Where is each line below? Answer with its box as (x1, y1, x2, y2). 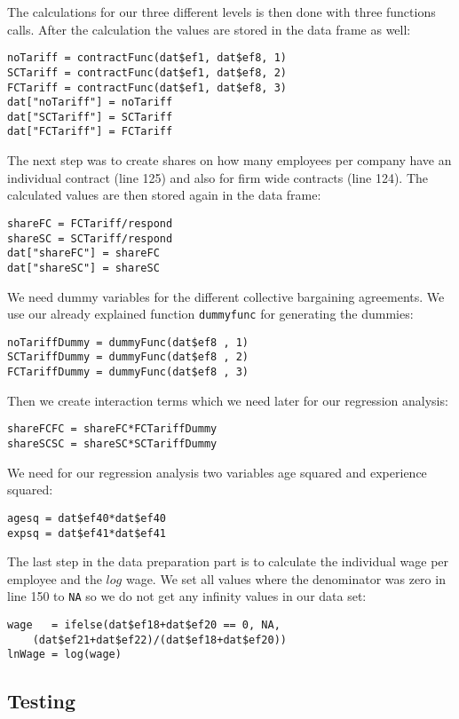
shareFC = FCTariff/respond (7, 217, 173, 230)
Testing (7, 687, 75, 715)
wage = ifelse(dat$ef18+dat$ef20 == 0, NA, (7, 619, 281, 631)
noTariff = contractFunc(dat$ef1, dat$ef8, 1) (7, 51, 287, 65)
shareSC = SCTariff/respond (7, 232, 173, 245)
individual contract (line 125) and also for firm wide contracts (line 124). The (7, 168, 428, 186)
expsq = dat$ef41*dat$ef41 (7, 526, 166, 540)
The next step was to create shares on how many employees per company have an (7, 151, 452, 170)
